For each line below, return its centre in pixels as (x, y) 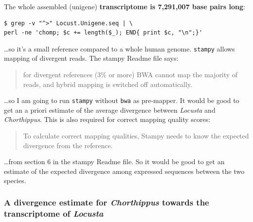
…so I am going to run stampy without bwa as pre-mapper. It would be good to (122, 100)
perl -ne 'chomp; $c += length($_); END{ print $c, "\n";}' (103, 33)
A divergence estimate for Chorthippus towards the (107, 202)
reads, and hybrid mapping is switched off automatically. (108, 84)
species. (15, 180)
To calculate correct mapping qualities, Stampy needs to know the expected (136, 136)
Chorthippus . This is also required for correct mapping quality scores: (107, 119)
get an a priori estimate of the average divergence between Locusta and (110, 110)
